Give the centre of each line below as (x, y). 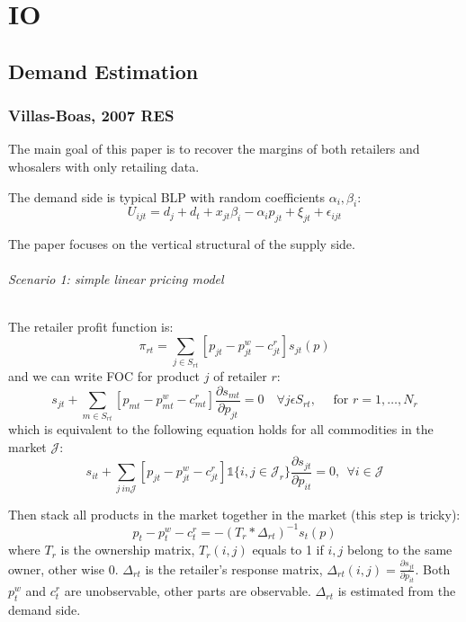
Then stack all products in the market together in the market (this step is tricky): (234, 514)
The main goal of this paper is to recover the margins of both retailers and (214, 149)
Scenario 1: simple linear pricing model (116, 279)
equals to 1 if (288, 550)
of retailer (240, 376)
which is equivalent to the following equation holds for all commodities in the (221, 429)
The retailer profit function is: (91, 326)
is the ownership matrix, (128, 550)
